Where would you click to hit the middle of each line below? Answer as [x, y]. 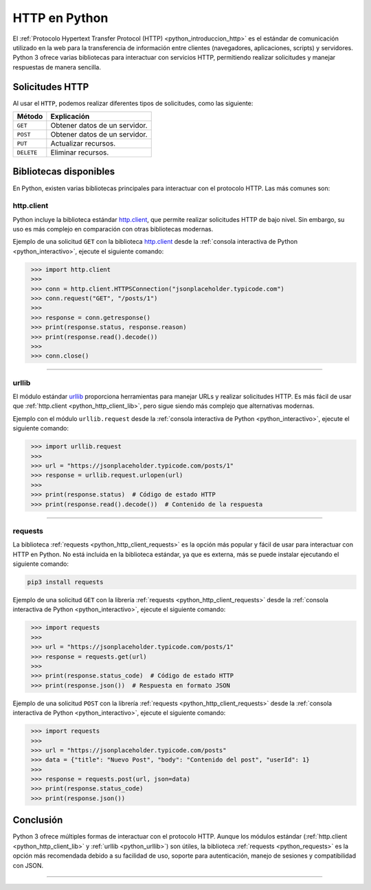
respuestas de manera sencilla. [57, 67]
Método [30, 117]
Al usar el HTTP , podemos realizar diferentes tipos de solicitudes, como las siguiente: [133, 103]
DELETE [27, 152]
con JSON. [28, 865]
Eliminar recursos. [80, 152]
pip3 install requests [65, 582]
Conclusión [38, 820]
